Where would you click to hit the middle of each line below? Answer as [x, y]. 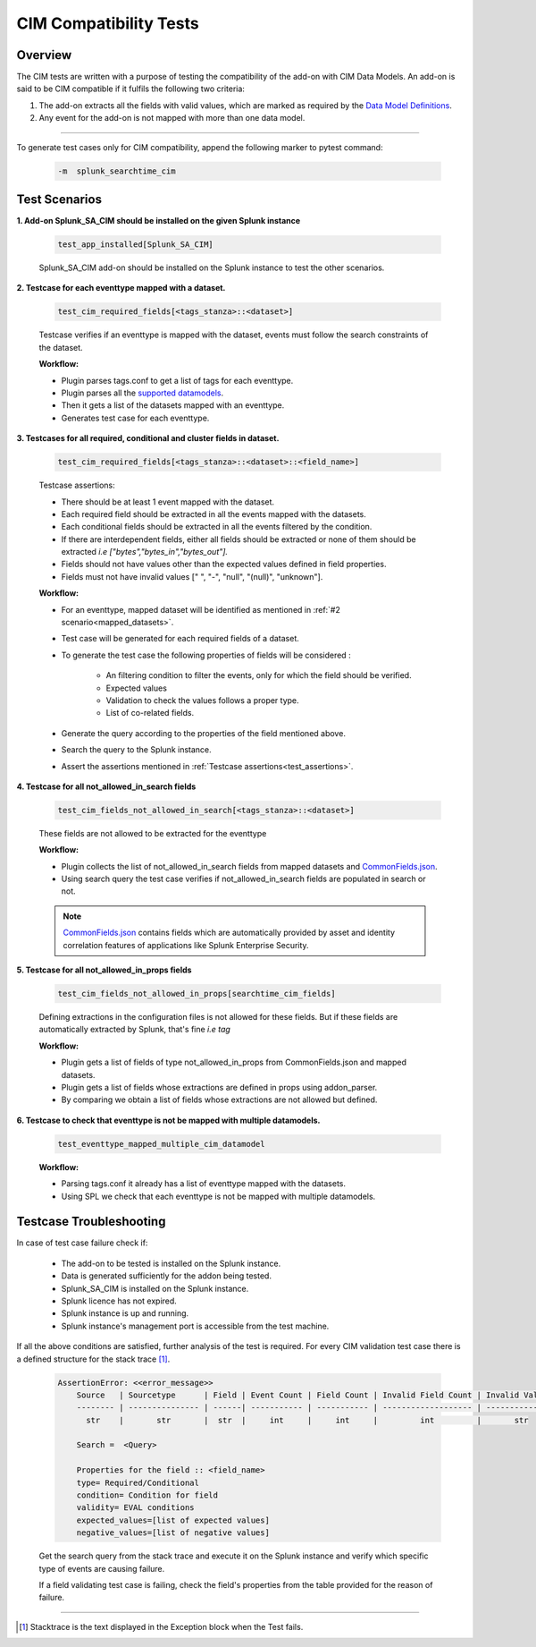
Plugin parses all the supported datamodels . [142, 393]
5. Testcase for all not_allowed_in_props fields [104, 970]
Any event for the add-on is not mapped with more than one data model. [172, 118]
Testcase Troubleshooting [91, 1222]
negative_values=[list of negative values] [173, 1533]
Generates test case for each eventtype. [135, 418]
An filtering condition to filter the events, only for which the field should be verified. [259, 675]
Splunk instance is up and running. [125, 1313]
